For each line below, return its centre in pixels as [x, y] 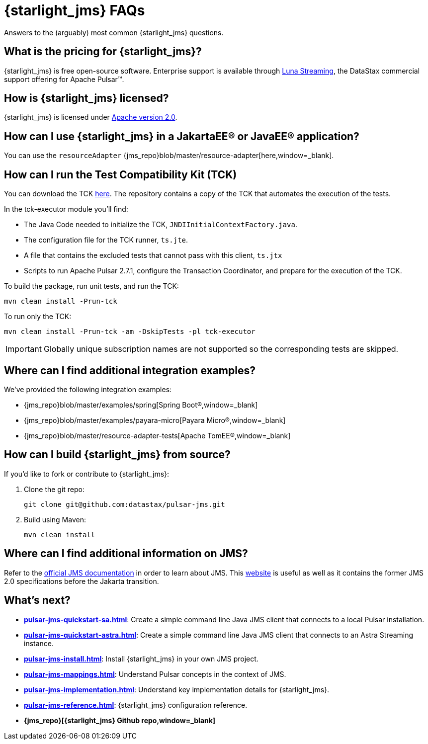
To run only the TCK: [38, 317]
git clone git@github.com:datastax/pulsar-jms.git [125, 504]
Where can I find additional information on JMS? [126, 554]
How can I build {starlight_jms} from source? [117, 455]
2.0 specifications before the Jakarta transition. [82, 581]
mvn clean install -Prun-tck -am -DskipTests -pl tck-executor [130, 332]
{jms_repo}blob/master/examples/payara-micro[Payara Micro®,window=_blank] [155, 420]
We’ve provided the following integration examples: [88, 389]
